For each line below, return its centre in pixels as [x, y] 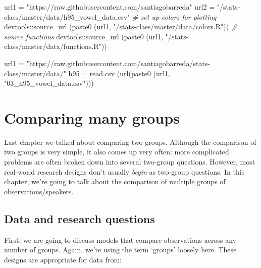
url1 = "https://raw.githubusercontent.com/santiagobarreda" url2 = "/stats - [122, 7]
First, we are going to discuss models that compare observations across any [120, 239]
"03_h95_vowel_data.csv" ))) [49, 83]
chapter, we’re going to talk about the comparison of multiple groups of [115, 181]
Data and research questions [80, 218]
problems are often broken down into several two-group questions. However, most [130, 162]
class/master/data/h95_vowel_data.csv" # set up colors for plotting [110, 16]
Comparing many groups [92, 117]
